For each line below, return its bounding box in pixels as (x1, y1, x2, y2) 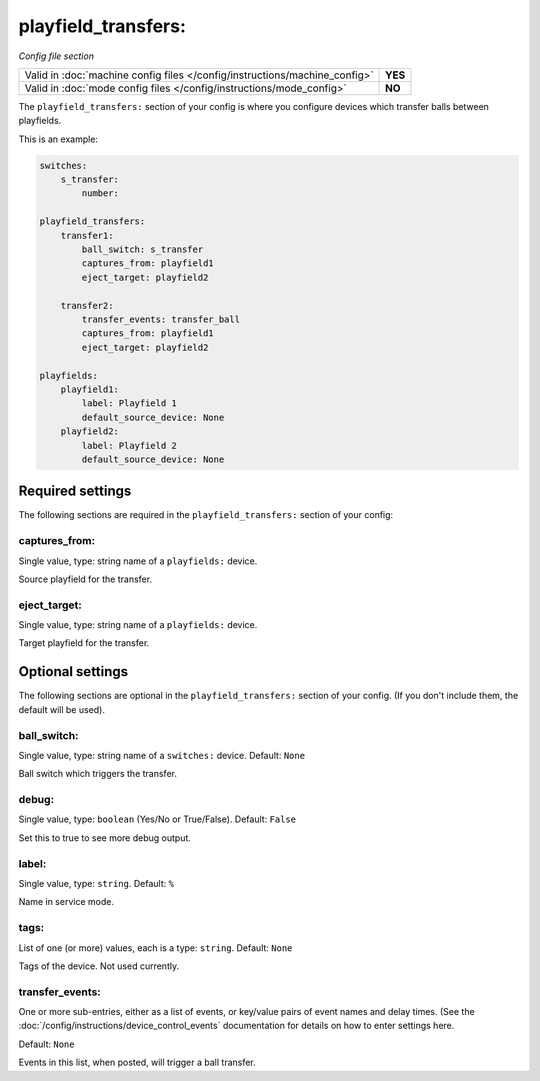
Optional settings (18, 663, 129, 680)
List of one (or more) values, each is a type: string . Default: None (18, 941, 293, 954)
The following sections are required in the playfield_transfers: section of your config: (18, 509, 394, 521)
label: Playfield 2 (81, 440, 177, 451)
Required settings (18, 483, 132, 500)
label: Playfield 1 (81, 398, 177, 409)
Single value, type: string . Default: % (18, 877, 175, 889)
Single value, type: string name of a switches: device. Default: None (18, 749, 305, 761)
